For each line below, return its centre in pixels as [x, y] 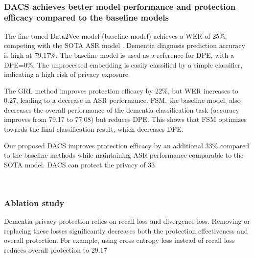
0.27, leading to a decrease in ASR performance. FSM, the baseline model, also [122, 100]
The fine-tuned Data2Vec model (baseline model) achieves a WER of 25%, [115, 35]
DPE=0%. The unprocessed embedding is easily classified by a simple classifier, [123, 64]
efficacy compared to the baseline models [86, 17]
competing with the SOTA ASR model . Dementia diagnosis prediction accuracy [125, 45]
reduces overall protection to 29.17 [56, 250]
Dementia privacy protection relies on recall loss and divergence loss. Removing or [127, 221]
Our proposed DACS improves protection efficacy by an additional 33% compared [127, 145]
